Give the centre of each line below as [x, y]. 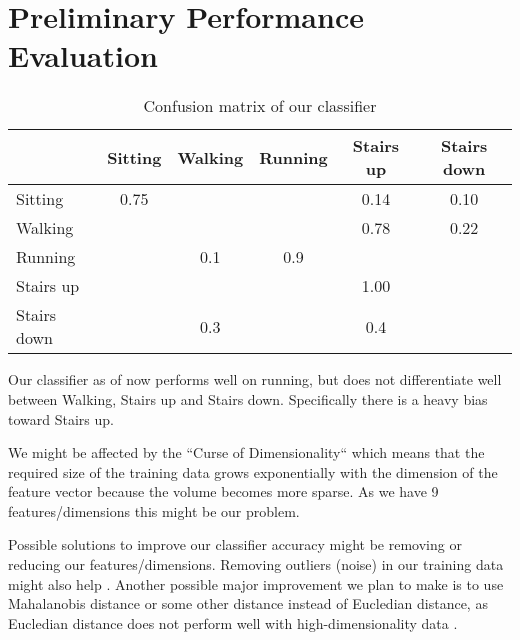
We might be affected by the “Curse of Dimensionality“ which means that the [246, 452]
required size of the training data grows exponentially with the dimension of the [253, 471]
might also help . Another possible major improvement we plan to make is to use [256, 583]
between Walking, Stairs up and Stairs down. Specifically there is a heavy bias [248, 398]
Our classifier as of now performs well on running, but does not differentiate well [255, 379]
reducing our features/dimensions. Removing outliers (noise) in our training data [256, 564]
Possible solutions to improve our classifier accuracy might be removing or [235, 544]
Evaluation [83, 55]
